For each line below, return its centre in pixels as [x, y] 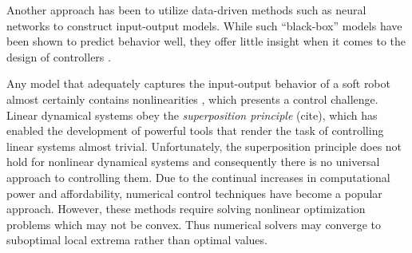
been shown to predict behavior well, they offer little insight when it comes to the [206, 41]
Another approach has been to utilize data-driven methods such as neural [186, 10]
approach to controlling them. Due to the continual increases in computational [198, 177]
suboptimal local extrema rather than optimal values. [137, 240]
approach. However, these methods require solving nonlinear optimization [186, 209]
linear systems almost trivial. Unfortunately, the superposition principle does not [204, 146]
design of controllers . [59, 56]
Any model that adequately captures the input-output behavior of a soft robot [198, 83]
